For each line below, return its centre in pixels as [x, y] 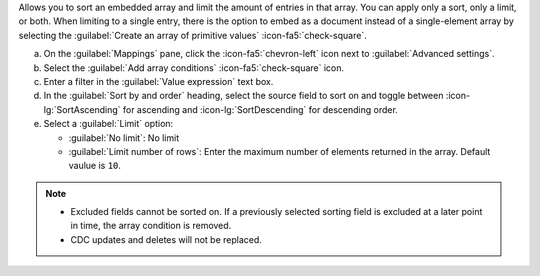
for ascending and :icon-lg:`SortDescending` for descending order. [260, 109]
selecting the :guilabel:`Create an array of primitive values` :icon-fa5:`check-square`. [192, 35]
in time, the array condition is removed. [151, 226]
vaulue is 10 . [95, 166]
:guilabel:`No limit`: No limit [124, 137]
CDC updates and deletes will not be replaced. [166, 239]
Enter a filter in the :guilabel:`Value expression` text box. [158, 81]
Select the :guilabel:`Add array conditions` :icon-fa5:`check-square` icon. [194, 67]
